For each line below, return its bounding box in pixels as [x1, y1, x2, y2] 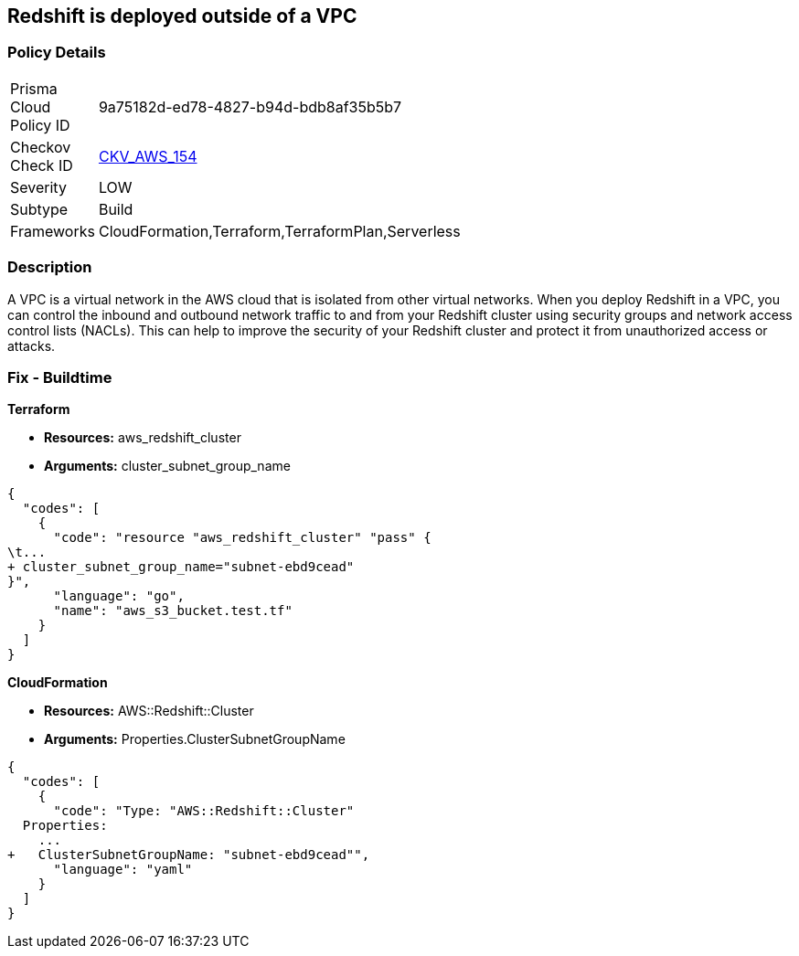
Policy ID [10, 115, 70, 134]
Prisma [10, 79, 58, 98]
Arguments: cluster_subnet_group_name [44, 458, 291, 474]
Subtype [10, 199, 69, 218]
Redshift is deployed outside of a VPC [7, 5, 357, 27]
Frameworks [10, 221, 95, 240]
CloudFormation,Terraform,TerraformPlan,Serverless [98, 221, 461, 240]
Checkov [10, 137, 71, 156]
